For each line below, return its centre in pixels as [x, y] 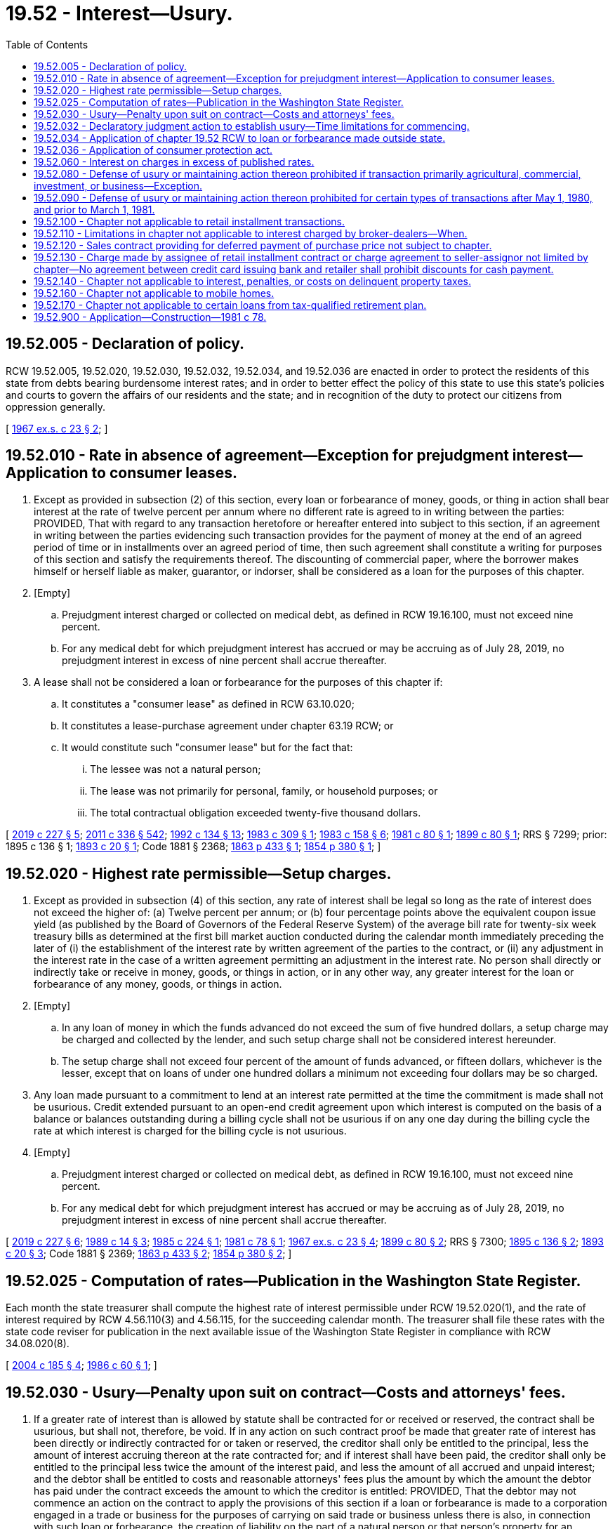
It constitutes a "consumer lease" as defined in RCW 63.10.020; [208, 704]
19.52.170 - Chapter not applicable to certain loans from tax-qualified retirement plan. [230, 305]
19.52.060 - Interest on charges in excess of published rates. [174, 161]
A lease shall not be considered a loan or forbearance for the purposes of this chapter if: [238, 682]
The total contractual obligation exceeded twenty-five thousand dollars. [256, 813]
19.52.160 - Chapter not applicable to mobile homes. [154, 293]
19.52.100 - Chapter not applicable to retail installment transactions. [190, 221]
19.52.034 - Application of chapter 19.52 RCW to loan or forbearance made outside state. [240, 138]
